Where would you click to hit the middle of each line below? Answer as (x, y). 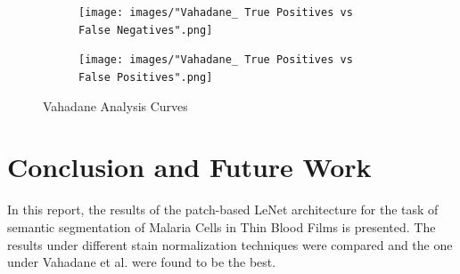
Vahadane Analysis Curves (115, 105)
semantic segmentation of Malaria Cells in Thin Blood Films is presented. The (222, 226)
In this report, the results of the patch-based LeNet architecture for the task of (223, 210)
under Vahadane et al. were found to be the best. (142, 262)
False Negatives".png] (146, 30)
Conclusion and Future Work (189, 167)
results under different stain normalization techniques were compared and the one (230, 244)
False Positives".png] (146, 77)
